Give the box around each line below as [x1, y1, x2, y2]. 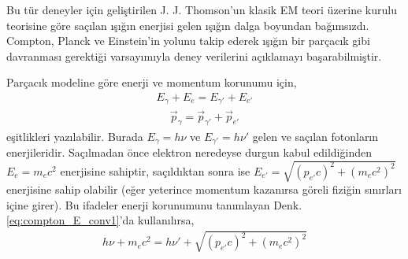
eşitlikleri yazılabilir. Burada [6, 128, 143, 144]
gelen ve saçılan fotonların [252, 128, 379, 144]
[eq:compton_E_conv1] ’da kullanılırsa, [6, 212, 195, 228]
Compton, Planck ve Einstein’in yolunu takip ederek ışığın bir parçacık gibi [6, 32, 370, 49]
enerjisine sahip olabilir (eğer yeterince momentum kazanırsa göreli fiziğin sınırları [6, 181, 402, 198]
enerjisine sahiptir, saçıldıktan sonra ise [60, 162, 250, 179]
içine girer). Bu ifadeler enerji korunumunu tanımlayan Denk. [6, 196, 302, 213]
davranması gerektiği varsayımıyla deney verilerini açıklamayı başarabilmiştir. [6, 47, 382, 64]
